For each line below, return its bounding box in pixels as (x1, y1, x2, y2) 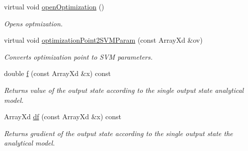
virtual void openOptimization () (4, 1, 104, 11)
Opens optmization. (4, 18, 63, 28)
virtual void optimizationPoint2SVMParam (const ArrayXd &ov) (4, 35, 203, 45)
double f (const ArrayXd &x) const (4, 68, 111, 78)
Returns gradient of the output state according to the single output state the (4, 128, 233, 138)
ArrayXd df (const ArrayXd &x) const (4, 111, 122, 122)
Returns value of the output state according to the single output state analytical (4, 84, 244, 95)
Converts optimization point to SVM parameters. (4, 51, 153, 62)
